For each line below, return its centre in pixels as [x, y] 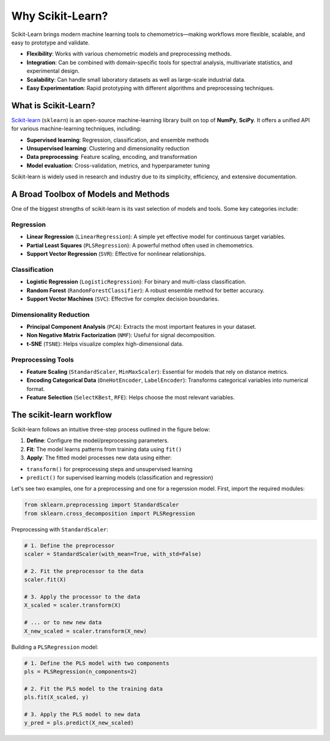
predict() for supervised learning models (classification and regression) [120, 477]
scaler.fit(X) [45, 580]
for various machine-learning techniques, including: [76, 129]
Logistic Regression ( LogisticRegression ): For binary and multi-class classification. [137, 282]
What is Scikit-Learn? [53, 105]
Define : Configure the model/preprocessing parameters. [98, 440]
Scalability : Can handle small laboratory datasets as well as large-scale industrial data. [136, 79]
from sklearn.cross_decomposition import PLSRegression [110, 513]
